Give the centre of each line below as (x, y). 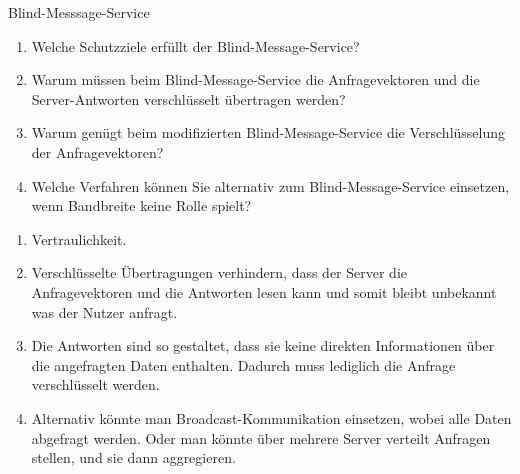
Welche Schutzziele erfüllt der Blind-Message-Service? (195, 45)
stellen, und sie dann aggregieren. (133, 457)
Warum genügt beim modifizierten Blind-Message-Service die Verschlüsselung (268, 132)
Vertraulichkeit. (79, 238)
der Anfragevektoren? (97, 151)
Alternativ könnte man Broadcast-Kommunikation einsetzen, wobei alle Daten (271, 417)
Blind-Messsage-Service (79, 12)
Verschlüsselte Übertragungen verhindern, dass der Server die (219, 272)
